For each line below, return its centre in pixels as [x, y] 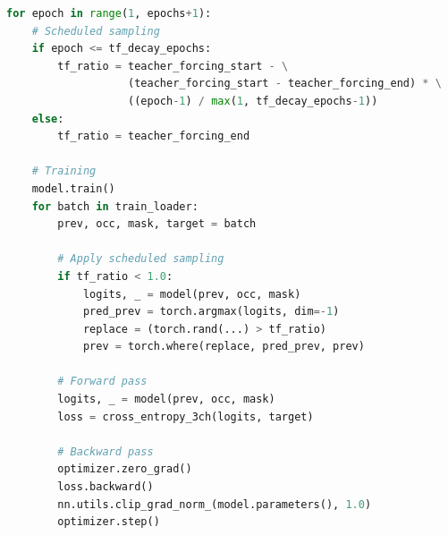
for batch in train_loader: [115, 206]
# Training [64, 171]
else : [48, 119]
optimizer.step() [109, 522]
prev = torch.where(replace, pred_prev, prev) [224, 347]
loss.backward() [106, 487]
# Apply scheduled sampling [141, 259]
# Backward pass [106, 451]
